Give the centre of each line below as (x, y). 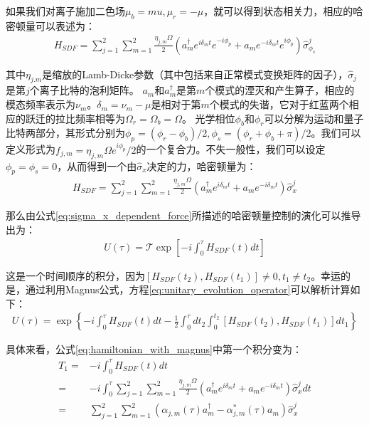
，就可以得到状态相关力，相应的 (278, 11)
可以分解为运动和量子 (314, 118)
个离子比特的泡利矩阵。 (84, 90)
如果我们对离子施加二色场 (65, 11)
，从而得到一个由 (97, 166)
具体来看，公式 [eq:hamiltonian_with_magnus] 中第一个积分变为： (154, 349)
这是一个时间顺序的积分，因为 (75, 275)
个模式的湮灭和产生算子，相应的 (280, 90)
